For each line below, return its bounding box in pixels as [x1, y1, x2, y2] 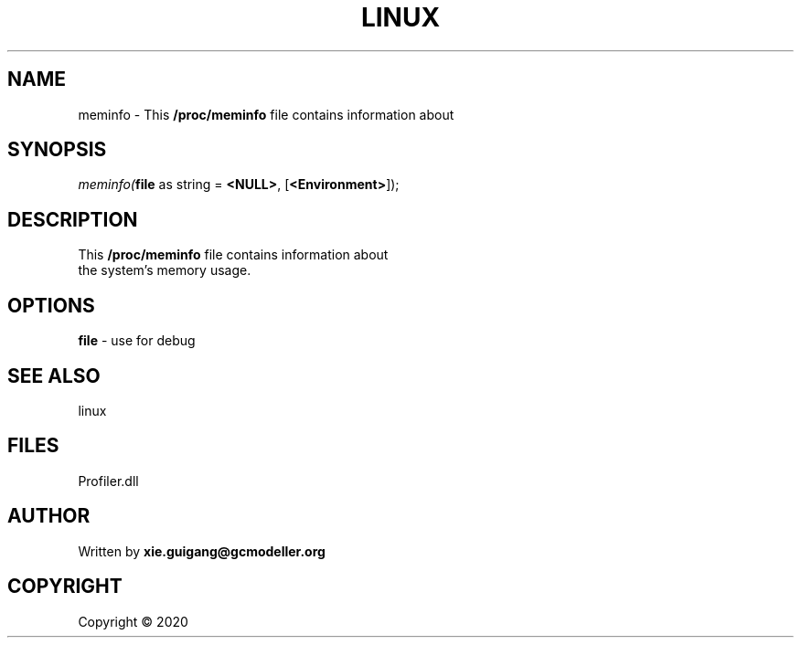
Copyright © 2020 [78, 613, 188, 629]
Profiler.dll [78, 472, 139, 489]
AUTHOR [7, 504, 91, 528]
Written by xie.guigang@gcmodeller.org [78, 543, 326, 559]
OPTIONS [7, 293, 95, 317]
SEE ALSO [7, 364, 101, 387]
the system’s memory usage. [78, 262, 251, 279]
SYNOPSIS [7, 138, 107, 162]
